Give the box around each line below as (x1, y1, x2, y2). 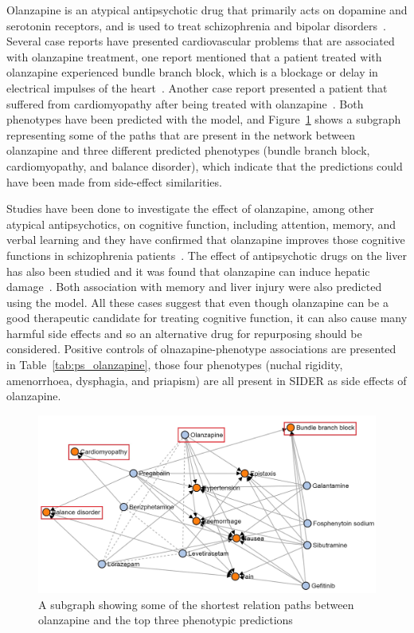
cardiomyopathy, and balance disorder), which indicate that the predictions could (6, 157, 403, 174)
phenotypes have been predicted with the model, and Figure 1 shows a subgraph (6, 111, 401, 128)
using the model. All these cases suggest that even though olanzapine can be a (6, 293, 389, 310)
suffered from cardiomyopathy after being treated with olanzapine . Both (6, 95, 364, 112)
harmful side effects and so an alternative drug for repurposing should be (6, 324, 362, 341)
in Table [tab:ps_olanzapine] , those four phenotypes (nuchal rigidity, (6, 356, 343, 373)
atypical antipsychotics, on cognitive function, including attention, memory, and (6, 215, 396, 232)
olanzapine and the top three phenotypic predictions (38, 611, 293, 628)
